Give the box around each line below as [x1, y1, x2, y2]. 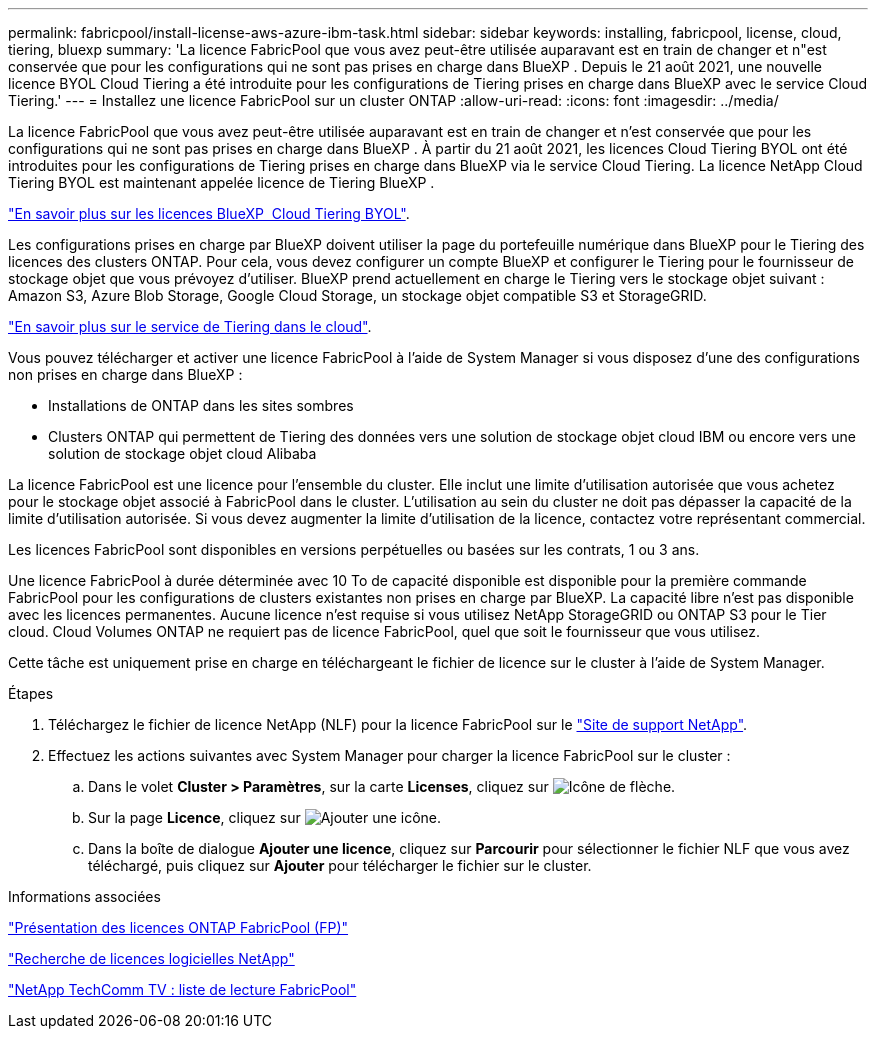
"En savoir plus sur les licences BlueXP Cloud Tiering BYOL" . [8, 205, 410, 222]
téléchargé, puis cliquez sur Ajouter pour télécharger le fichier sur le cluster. [88, 857, 592, 874]
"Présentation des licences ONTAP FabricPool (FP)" [8, 919, 349, 936]
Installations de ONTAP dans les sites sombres [48, 397, 354, 414]
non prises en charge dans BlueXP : [8, 366, 243, 383]
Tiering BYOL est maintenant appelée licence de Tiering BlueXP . [8, 174, 435, 191]
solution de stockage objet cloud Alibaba [48, 445, 317, 462]
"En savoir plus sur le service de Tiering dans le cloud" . [8, 318, 372, 335]
